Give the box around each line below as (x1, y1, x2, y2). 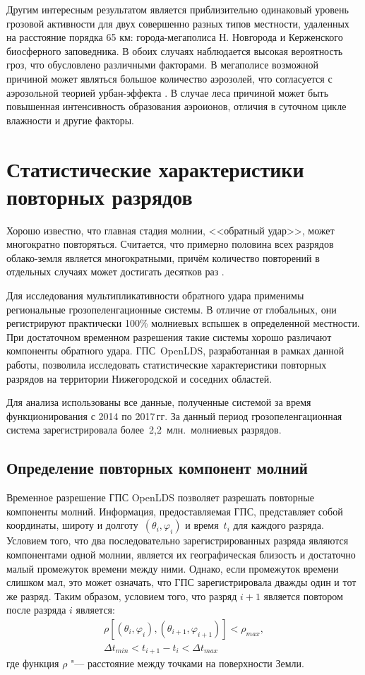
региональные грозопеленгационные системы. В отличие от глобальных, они (6, 301, 337, 316)
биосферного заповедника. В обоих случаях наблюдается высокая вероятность (6, 43, 343, 58)
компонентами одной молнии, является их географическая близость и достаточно (6, 546, 356, 561)
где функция (6, 656, 59, 671)
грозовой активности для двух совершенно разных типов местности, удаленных (6, 16, 349, 30)
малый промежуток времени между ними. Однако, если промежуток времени (6, 561, 339, 575)
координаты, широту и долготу (6, 518, 138, 532)
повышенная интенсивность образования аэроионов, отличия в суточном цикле (6, 99, 347, 114)
